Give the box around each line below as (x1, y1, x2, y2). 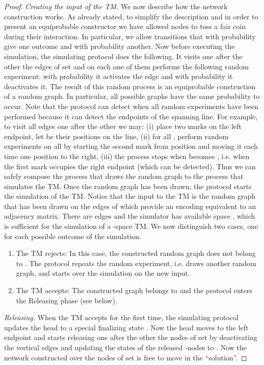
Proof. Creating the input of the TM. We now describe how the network (4, 1, 228, 11)
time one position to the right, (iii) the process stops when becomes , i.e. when (4, 150, 250, 161)
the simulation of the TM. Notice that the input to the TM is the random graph (4, 191, 255, 201)
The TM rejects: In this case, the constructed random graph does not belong (16, 248, 256, 258)
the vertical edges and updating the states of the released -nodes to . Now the (4, 342, 247, 352)
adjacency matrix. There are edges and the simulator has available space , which (4, 211, 255, 221)
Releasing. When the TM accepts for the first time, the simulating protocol (4, 312, 239, 323)
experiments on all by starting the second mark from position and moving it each (4, 141, 258, 151)
